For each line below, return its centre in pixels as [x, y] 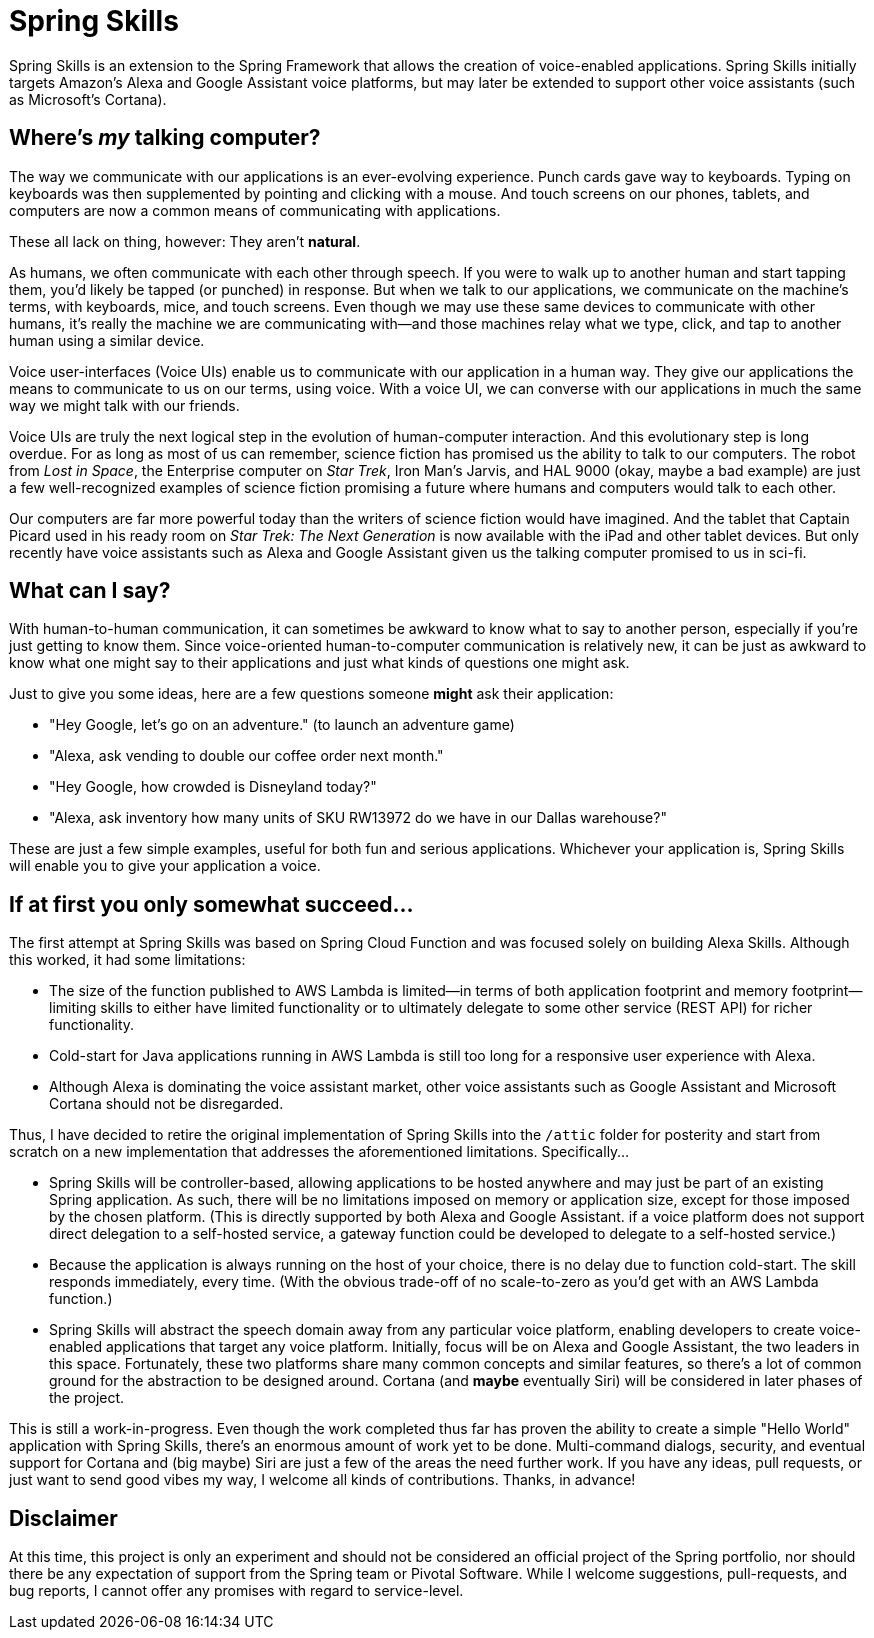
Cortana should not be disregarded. [166, 1104]
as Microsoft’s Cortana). [88, 99]
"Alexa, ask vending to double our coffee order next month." [246, 756]
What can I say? [90, 591]
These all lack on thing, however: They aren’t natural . [185, 241]
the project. [87, 1398]
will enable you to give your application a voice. [165, 866]
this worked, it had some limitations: [127, 960]
